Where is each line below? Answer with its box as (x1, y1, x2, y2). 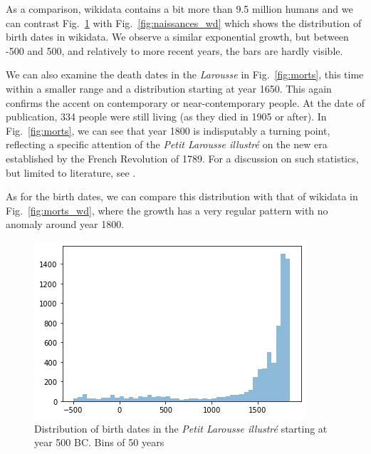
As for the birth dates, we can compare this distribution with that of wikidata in (6, 189, 358, 204)
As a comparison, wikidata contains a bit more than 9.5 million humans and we (6, 1, 353, 16)
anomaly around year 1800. (6, 217, 125, 232)
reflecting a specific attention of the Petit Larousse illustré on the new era (6, 137, 328, 152)
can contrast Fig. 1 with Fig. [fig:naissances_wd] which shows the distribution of (6, 15, 362, 30)
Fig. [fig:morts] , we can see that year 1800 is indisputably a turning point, (6, 123, 330, 138)
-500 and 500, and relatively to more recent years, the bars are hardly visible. (6, 43, 343, 58)
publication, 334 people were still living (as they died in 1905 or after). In (6, 109, 327, 124)
